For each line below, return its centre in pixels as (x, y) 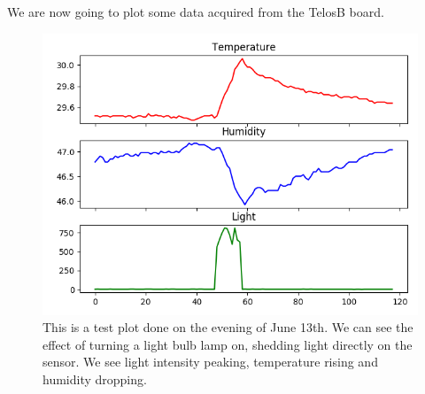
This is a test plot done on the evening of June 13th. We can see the (228, 327)
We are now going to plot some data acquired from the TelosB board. (196, 12)
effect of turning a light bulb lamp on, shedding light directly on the (228, 344)
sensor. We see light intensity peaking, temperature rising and (210, 362)
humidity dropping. (95, 379)
